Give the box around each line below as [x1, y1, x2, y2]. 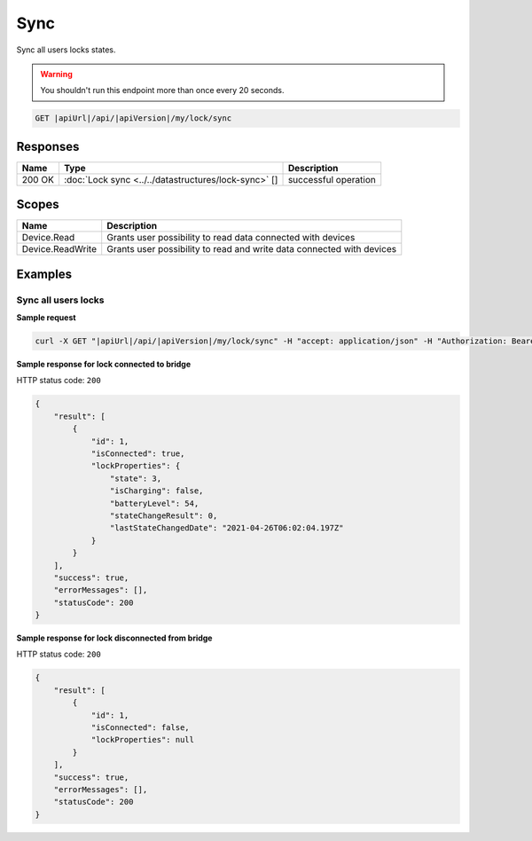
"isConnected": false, [90, 723, 190, 732]
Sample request [16, 312, 76, 323]
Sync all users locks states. [16, 44, 116, 55]
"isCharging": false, [109, 486, 204, 496]
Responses [16, 138, 80, 154]
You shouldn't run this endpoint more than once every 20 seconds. [40, 85, 285, 96]
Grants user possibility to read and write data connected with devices [106, 243, 397, 255]
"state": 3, [109, 473, 162, 483]
